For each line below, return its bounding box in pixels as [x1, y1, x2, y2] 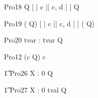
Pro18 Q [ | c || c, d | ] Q [4, 1, 79, 11]
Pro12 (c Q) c [4, 51, 46, 61]
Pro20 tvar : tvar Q [4, 35, 63, 45]
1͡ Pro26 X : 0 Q [4, 68, 53, 78]
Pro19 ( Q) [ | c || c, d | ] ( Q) [4, 18, 95, 28]
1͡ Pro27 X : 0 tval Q [4, 84, 67, 95]
